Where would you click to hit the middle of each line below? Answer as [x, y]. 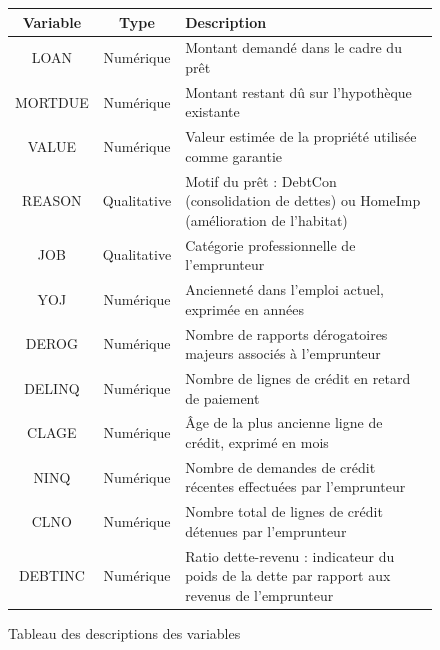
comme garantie [234, 155]
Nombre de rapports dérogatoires [286, 333]
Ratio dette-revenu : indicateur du [290, 555]
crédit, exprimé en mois [257, 442]
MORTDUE [52, 101]
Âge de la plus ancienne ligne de [284, 422]
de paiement [222, 397]
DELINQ [52, 387]
